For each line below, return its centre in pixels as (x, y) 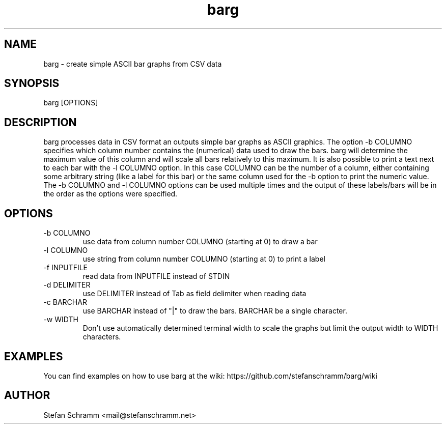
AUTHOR (27, 395)
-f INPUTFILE (66, 268)
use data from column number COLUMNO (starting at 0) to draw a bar (200, 242)
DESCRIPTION (40, 122)
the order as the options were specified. (110, 194)
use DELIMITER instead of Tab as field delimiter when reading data (194, 294)
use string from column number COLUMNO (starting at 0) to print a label (204, 259)
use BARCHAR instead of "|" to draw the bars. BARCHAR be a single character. (215, 311)
